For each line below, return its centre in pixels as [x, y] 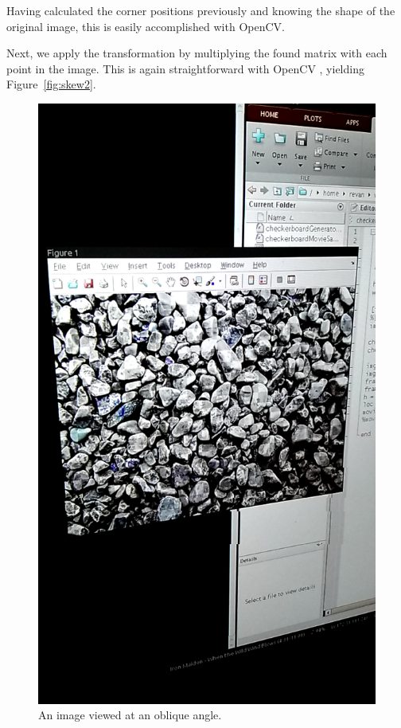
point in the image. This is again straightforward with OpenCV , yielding [185, 68]
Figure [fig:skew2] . [51, 84]
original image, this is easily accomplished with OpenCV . [146, 26]
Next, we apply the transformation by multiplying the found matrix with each [197, 53]
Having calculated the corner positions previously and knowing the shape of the [201, 10]
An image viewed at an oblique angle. [130, 715]
